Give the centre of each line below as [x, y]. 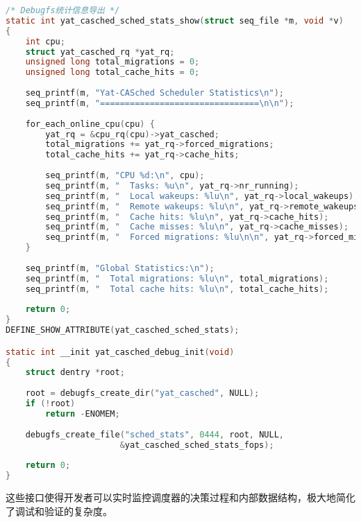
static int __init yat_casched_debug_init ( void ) [120, 352]
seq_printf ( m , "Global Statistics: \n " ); [120, 268]
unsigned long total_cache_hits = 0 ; [112, 72]
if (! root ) [50, 404]
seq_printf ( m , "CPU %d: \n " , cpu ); [125, 175]
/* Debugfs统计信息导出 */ [63, 10]
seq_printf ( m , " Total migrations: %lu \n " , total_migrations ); [177, 278]
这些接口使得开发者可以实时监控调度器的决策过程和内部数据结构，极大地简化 [180, 497]
